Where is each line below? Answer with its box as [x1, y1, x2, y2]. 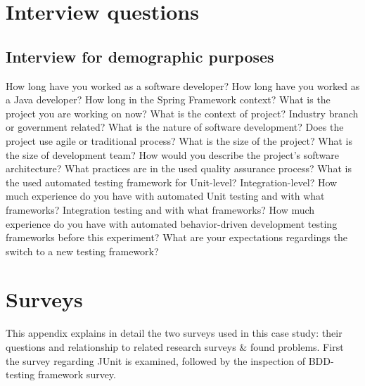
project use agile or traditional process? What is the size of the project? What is [6, 133, 352, 148]
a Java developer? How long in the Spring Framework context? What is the [6, 92, 331, 107]
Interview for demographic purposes [6, 45, 274, 67]
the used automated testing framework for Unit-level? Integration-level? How [6, 174, 338, 189]
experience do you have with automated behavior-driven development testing [6, 216, 338, 231]
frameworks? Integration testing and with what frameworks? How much [6, 202, 315, 217]
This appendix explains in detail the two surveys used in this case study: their [6, 326, 342, 340]
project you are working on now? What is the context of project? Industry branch [6, 105, 359, 120]
